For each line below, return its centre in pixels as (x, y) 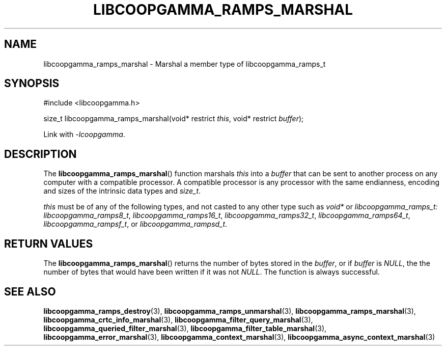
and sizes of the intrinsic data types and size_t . (122, 191)
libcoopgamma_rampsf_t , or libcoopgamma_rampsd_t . (135, 224)
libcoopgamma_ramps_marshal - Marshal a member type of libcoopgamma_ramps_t (185, 64)
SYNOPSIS (32, 84)
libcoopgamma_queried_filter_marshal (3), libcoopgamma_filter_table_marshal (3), (185, 328)
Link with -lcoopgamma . (84, 134)
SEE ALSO (30, 291)
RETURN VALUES (49, 244)
